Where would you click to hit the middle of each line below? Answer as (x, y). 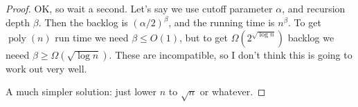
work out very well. (46, 68)
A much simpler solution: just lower (81, 91)
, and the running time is (222, 22)
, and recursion (314, 8)
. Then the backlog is (83, 22)
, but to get (203, 37)
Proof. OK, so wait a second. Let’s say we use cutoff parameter (139, 8)
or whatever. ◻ (233, 91)
